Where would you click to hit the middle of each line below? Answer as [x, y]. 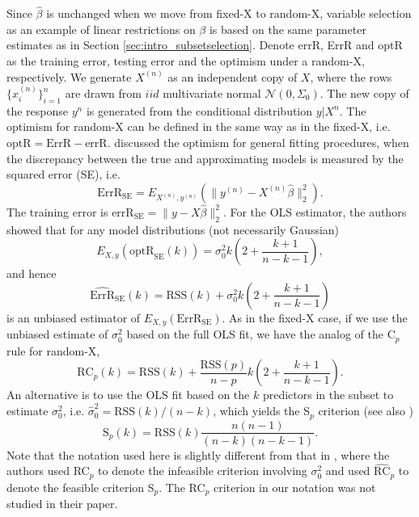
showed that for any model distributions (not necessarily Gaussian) [173, 229]
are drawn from [103, 93]
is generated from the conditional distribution [199, 110]
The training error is [57, 211]
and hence [32, 273]
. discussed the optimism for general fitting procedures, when [258, 142]
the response [38, 110]
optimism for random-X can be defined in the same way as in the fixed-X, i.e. [199, 126]
